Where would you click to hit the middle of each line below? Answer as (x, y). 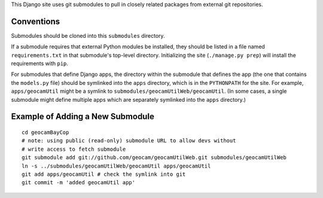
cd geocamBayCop (45, 132)
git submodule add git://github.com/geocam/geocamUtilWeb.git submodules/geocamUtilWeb (154, 158)
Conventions (36, 21)
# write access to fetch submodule (74, 149)
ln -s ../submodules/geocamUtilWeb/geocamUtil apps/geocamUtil (116, 166)
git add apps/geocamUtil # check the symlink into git (104, 174)
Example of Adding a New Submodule (83, 117)
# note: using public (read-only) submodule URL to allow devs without (129, 141)
